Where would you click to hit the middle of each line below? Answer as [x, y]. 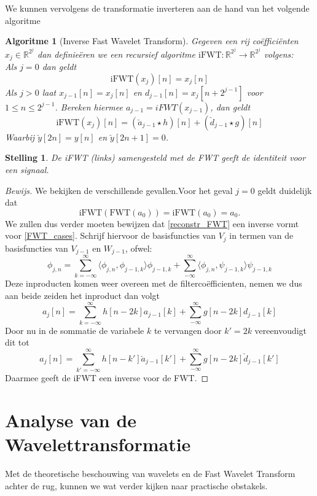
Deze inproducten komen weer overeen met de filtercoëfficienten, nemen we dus [154, 283]
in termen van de [261, 235]
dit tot [17, 342]
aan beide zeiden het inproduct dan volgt [83, 296]
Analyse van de [71, 420]
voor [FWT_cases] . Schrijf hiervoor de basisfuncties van [110, 235]
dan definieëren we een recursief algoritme [116, 54]
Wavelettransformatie [98, 444]
